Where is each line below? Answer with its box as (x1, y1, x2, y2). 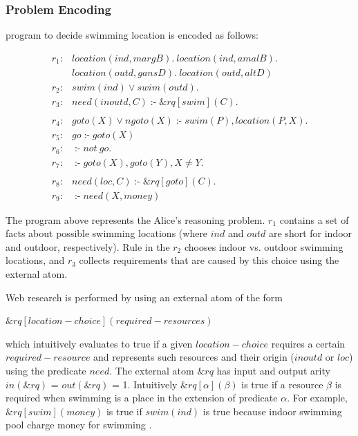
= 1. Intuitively (111, 377, 178, 391)
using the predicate (6, 363, 86, 377)
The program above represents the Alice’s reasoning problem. (6, 212, 265, 227)
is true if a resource (241, 377, 323, 391)
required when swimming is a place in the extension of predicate (6, 390, 278, 405)
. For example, (287, 390, 348, 405)
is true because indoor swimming (202, 404, 342, 418)
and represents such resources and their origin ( (93, 350, 294, 364)
